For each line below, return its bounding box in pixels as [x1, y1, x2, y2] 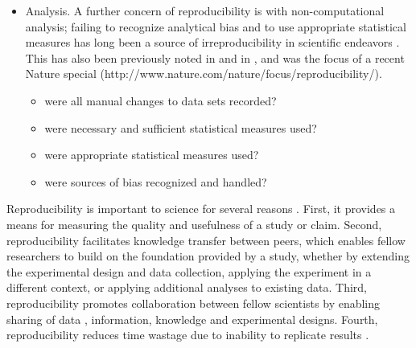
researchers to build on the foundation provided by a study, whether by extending [6, 248, 410, 264]
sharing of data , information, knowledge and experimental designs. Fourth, [6, 310, 378, 327]
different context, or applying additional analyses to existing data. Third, [6, 279, 368, 296]
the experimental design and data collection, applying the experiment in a [6, 263, 372, 280]
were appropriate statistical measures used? [44, 146, 259, 163]
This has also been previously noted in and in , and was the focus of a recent [25, 49, 405, 66]
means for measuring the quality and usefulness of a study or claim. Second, [6, 215, 382, 232]
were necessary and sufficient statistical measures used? [44, 119, 317, 136]
